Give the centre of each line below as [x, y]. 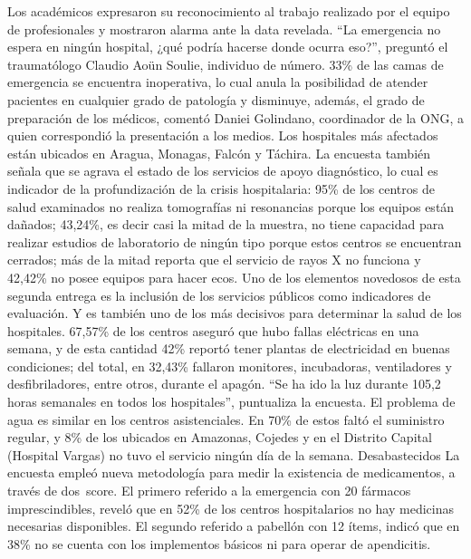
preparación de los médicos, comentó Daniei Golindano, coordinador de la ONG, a [235, 117]
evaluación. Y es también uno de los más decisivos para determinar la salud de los [235, 313]
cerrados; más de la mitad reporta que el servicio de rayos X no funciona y [214, 260]
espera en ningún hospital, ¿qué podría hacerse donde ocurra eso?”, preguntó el [228, 47]
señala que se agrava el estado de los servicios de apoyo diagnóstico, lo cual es [223, 171]
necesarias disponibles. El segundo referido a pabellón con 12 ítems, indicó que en [234, 526]
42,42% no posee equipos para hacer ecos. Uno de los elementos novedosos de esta [234, 277]
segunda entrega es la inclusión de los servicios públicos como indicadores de [219, 295]
